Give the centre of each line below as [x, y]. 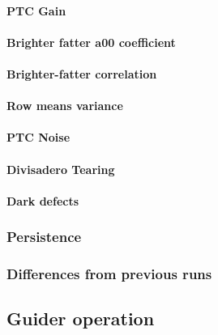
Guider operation [81, 318]
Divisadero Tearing [61, 169]
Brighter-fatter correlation [82, 73]
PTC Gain [36, 10]
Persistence [44, 237]
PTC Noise [38, 137]
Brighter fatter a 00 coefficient [91, 42]
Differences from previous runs [109, 274]
